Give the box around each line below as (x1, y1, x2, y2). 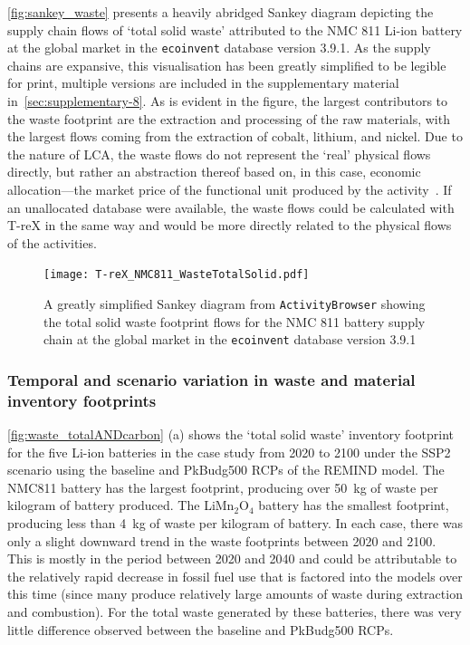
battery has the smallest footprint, (258, 496, 449, 515)
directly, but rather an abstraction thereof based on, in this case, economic (7, 162, 421, 181)
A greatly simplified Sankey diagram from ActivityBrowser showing (43, 294, 426, 313)
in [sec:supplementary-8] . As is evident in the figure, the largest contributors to (7, 91, 448, 111)
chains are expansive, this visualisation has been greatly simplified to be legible (7, 55, 446, 74)
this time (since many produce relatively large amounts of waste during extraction (7, 584, 463, 603)
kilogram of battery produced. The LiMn (7, 496, 235, 515)
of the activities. (7, 233, 97, 252)
